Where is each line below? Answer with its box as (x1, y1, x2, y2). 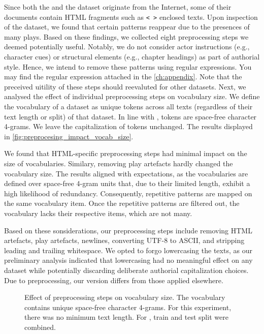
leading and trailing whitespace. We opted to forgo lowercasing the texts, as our (4, 245, 252, 255)
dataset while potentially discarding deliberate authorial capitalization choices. (4, 264, 249, 275)
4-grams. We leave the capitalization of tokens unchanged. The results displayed (4, 121, 253, 132)
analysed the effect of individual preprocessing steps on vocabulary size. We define (4, 91, 260, 102)
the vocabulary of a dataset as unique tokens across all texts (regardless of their (4, 101, 253, 111)
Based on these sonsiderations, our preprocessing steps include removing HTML (4, 225, 252, 235)
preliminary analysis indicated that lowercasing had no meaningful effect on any (4, 255, 253, 265)
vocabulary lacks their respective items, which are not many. (4, 207, 192, 218)
